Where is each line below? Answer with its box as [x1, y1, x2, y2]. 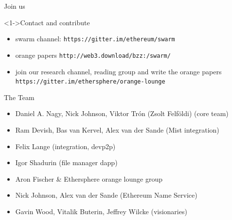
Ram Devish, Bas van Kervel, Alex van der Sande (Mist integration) [15, 124, 219, 135]
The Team [4, 92, 35, 102]
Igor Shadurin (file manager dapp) [15, 157, 118, 168]
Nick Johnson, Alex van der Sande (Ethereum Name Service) [15, 190, 197, 200]
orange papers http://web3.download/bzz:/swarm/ [15, 50, 171, 60]
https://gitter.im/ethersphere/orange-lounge [15, 78, 165, 85]
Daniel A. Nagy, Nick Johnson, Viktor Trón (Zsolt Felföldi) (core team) [15, 108, 229, 118]
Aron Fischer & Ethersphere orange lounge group [15, 173, 162, 184]
